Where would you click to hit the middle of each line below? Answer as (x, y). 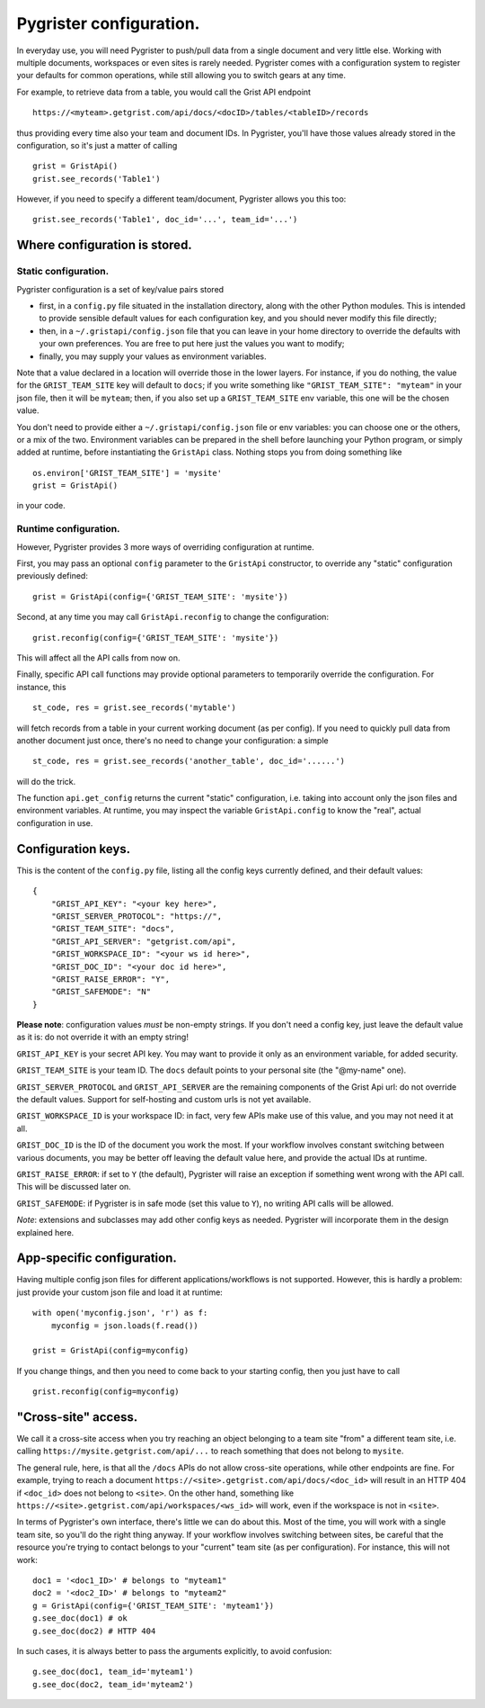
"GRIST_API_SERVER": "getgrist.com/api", (144, 941)
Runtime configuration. (68, 529)
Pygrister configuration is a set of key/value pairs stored (120, 289)
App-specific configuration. (97, 1259)
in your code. (41, 506)
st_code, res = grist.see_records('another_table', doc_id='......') (189, 761)
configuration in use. (55, 823)
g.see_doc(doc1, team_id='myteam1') (113, 1672)
